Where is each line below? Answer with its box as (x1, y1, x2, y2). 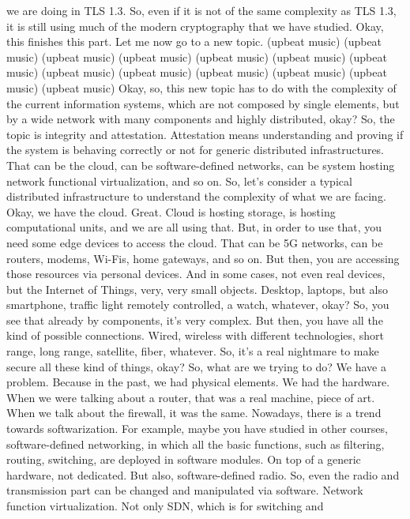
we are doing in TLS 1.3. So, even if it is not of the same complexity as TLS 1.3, (6, 2, 397, 18)
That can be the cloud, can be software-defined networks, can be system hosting (6, 156, 395, 173)
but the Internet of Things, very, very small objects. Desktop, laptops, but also (6, 280, 389, 297)
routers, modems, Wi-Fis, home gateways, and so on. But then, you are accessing (6, 250, 400, 266)
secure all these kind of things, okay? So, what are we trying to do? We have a (6, 358, 386, 374)
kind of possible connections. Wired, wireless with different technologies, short (6, 327, 384, 344)
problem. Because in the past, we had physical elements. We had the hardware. (6, 374, 390, 390)
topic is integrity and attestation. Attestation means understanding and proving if (6, 126, 404, 142)
